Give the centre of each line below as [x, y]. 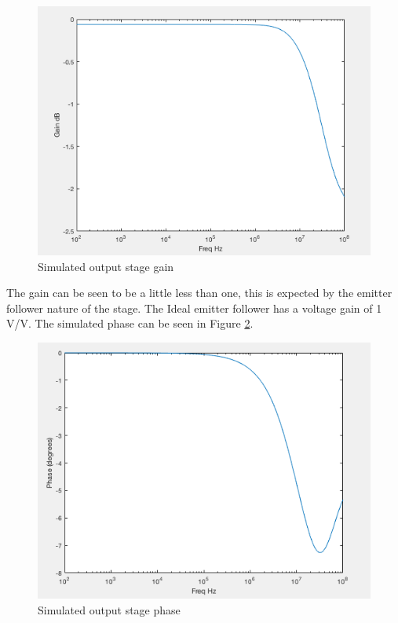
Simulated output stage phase [109, 609]
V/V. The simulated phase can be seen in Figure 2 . [130, 323]
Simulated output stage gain [106, 266]
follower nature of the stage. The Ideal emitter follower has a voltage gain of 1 [194, 308]
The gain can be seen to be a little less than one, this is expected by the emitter [199, 293]
